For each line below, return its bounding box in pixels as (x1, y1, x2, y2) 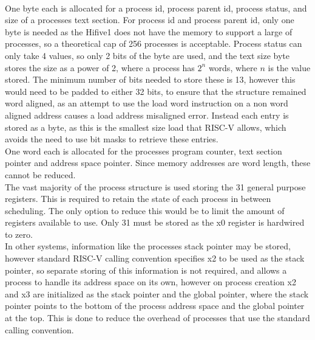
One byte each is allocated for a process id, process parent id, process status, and (5, 1, 307, 14)
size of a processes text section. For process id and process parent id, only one (5, 13, 294, 26)
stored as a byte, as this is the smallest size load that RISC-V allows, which (5, 120, 286, 133)
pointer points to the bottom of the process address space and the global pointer (5, 299, 305, 312)
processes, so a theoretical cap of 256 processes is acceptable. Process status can (5, 37, 302, 50)
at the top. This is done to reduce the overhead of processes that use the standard (5, 311, 310, 324)
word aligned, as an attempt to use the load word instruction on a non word (5, 97, 288, 109)
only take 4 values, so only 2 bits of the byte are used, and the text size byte (5, 49, 290, 61)
